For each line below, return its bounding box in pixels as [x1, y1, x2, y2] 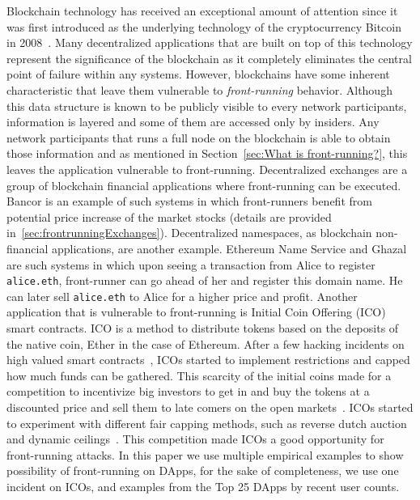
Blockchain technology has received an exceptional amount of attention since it [6, 2, 398, 19]
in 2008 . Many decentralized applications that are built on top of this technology [6, 34, 413, 51]
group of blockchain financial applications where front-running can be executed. [6, 176, 401, 193]
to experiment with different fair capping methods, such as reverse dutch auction [6, 414, 407, 431]
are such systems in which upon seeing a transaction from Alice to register [6, 256, 375, 273]
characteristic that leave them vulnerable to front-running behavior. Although [6, 81, 392, 98]
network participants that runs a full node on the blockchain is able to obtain [6, 129, 391, 146]
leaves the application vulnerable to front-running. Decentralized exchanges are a [6, 160, 408, 177]
